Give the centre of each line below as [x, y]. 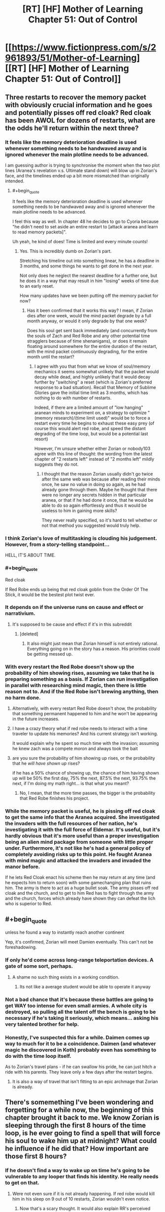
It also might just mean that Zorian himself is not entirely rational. [93, 643]
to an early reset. [37, 286]
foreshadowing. [21, 947]
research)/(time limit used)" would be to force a [102, 418]
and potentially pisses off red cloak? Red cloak [78, 112]
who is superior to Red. [29, 904]
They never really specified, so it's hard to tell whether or [99, 520]
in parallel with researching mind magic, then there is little [76, 685]
